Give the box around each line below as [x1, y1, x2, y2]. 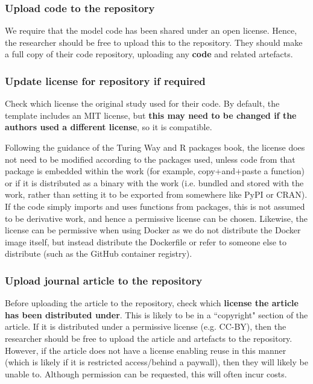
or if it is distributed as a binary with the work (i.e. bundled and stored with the [5, 176, 304, 189]
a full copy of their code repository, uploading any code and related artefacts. [5, 48, 293, 60]
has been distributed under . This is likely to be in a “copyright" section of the [5, 308, 308, 321]
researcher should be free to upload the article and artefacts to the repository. [5, 332, 292, 344]
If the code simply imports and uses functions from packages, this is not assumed [5, 200, 305, 212]
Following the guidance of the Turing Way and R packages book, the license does [5, 141, 305, 153]
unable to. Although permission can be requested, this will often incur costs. [5, 367, 287, 380]
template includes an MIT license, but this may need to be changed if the [5, 109, 297, 121]
